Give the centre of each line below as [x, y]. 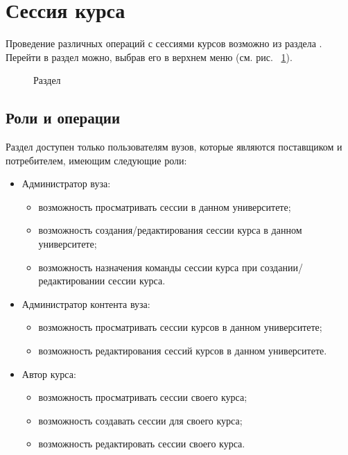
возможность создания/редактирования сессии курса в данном [170, 230]
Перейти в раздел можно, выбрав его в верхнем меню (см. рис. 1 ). [149, 57]
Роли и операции [63, 118]
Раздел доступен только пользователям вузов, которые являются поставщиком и [174, 147]
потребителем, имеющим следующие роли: [96, 160]
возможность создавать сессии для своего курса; [140, 420]
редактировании [72, 281]
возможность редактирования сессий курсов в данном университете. [183, 351]
